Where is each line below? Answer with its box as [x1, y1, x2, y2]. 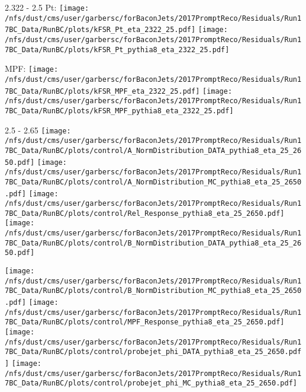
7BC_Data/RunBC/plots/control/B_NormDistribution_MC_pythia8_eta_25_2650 [5, 286, 302, 295]
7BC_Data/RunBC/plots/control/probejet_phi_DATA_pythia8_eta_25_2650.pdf [5, 348, 302, 356]
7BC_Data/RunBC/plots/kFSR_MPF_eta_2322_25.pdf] [5, 87, 200, 95]
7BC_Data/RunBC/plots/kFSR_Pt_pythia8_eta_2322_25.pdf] [5, 45, 230, 54]
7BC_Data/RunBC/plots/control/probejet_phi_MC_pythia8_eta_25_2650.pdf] [5, 379, 297, 388]
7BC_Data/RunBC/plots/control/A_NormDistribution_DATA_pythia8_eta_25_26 [5, 146, 302, 155]
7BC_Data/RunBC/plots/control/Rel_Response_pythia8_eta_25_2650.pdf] [5, 209, 285, 218]
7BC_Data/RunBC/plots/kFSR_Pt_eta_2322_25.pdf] [5, 26, 196, 34]
